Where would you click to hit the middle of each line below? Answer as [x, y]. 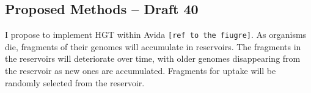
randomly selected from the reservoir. [75, 82]
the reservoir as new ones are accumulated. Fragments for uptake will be [141, 71]
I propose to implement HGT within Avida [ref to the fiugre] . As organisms [156, 35]
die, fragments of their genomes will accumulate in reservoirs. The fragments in [153, 46]
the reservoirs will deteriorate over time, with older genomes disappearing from [153, 58]
